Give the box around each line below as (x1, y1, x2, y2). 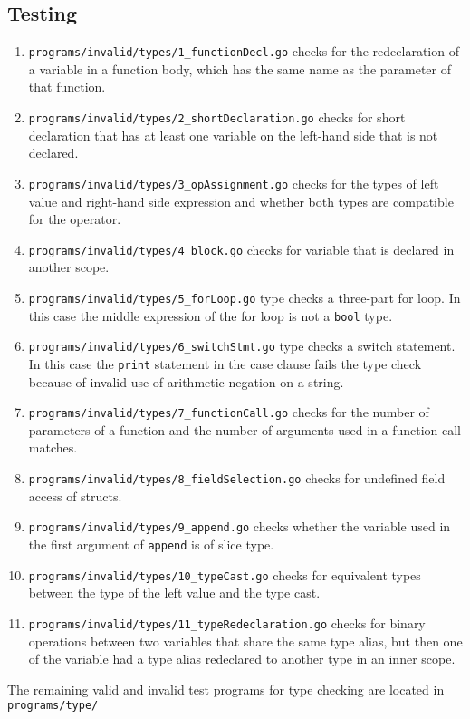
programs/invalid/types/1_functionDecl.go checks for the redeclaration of (28, 42, 459, 61)
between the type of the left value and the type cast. (28, 583, 321, 602)
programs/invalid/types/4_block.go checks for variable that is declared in (28, 239, 455, 258)
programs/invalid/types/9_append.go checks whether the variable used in (28, 517, 451, 536)
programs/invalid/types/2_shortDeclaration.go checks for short (28, 108, 406, 127)
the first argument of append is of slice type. (28, 534, 274, 553)
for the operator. (28, 209, 121, 228)
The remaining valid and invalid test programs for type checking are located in (7, 679, 445, 698)
